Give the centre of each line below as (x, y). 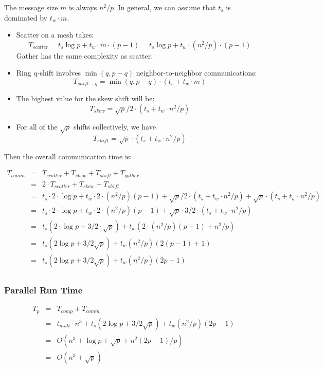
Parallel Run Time (43, 290)
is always (83, 7)
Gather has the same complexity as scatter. (85, 55)
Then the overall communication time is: (68, 156)
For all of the (37, 127)
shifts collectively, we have (114, 127)
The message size (31, 7)
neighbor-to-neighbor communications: (196, 73)
